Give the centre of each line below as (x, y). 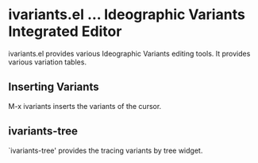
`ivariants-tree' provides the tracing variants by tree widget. (106, 150)
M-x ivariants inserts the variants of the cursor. (85, 106)
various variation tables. (48, 62)
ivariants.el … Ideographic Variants (127, 15)
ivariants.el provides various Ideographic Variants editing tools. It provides (129, 53)
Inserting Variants (54, 87)
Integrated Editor (65, 31)
